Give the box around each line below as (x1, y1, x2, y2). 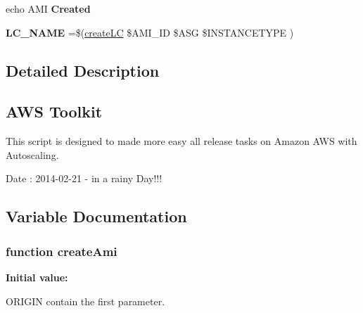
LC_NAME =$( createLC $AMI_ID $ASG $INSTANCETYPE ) (6, 25, 294, 39)
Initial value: (6, 269, 68, 284)
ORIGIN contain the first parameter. (6, 293, 165, 308)
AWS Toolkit (6, 101, 103, 122)
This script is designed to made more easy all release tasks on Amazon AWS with (6, 134, 357, 148)
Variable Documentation (6, 205, 187, 227)
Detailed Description (6, 59, 160, 81)
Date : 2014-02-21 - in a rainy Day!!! (6, 171, 163, 186)
